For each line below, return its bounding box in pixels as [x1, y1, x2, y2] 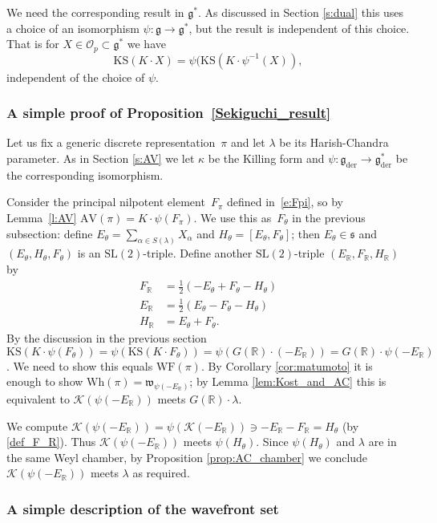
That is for [6, 35, 59, 52]
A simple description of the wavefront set [6, 498, 279, 518]
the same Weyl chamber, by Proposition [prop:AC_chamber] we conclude [6, 448, 368, 465]
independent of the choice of [6, 68, 145, 85]
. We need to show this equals [6, 357, 153, 374]
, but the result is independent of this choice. [188, 19, 410, 36]
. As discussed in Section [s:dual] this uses [197, 4, 404, 20]
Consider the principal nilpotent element [6, 193, 205, 210]
